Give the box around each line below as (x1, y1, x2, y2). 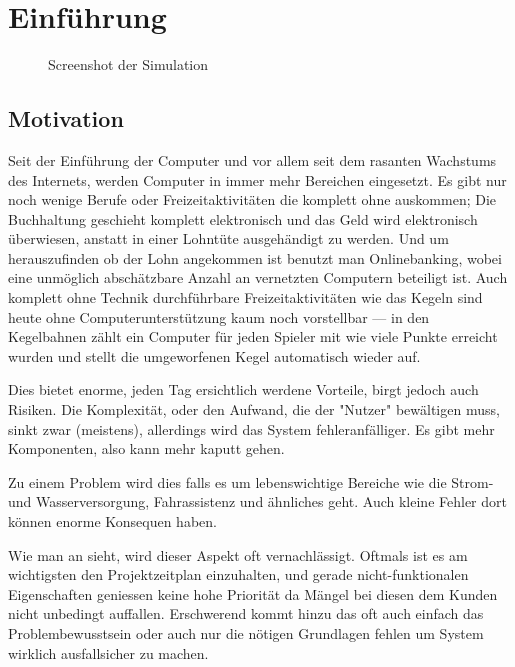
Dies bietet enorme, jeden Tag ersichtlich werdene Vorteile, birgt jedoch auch (8, 379, 479, 400)
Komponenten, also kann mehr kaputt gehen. (8, 438, 285, 459)
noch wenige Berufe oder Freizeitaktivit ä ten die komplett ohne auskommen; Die (8, 189, 497, 210)
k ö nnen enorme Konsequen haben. (8, 511, 217, 532)
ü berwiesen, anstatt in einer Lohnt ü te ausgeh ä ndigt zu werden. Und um (8, 228, 449, 249)
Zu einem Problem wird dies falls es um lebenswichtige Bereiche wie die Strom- (8, 471, 494, 492)
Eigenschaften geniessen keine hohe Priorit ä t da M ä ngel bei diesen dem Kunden (8, 583, 498, 604)
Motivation (8, 103, 124, 134)
